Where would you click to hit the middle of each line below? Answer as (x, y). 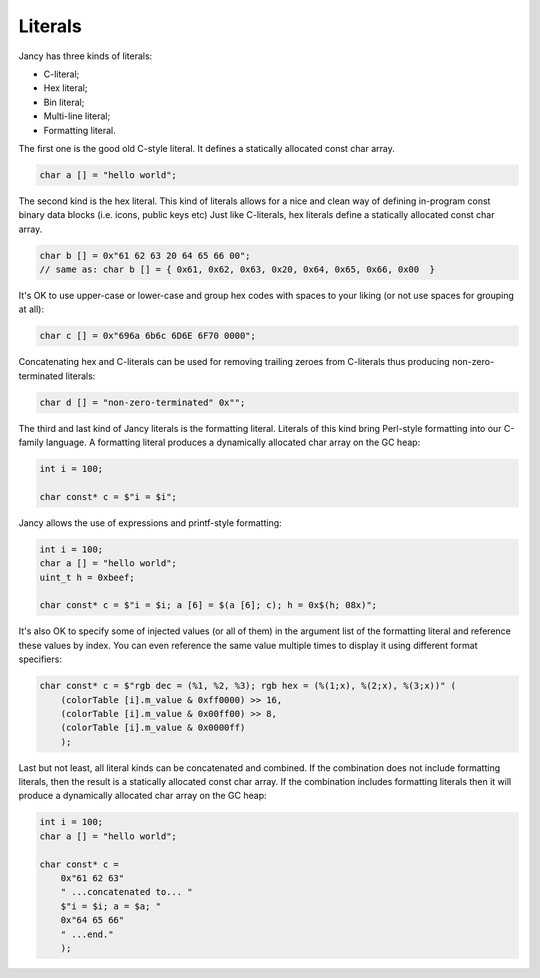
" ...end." (87, 934)
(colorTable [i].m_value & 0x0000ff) (153, 728)
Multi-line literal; (77, 116)
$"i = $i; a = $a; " (111, 906)
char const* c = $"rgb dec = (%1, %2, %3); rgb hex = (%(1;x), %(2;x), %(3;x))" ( (248, 686)
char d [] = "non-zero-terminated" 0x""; (142, 402)
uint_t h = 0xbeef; (87, 577)
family (31, 442)
